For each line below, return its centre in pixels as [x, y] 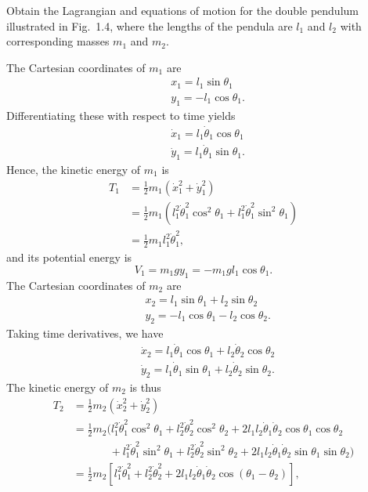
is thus [145, 387]
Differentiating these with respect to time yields [121, 115]
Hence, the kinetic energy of [74, 170]
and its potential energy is [69, 257]
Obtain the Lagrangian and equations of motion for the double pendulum [182, 10]
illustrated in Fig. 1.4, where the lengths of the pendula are [150, 25]
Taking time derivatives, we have [85, 333]
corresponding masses [58, 41]
